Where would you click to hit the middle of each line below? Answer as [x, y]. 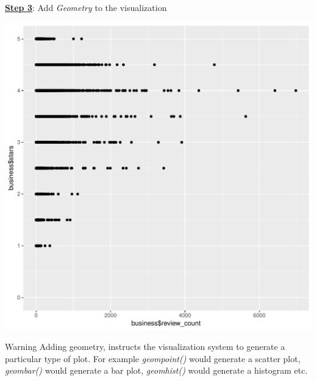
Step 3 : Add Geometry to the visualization [86, 7]
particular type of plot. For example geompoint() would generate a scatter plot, [153, 358]
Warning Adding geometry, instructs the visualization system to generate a [145, 347]
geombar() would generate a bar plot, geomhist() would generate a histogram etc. [156, 370]
